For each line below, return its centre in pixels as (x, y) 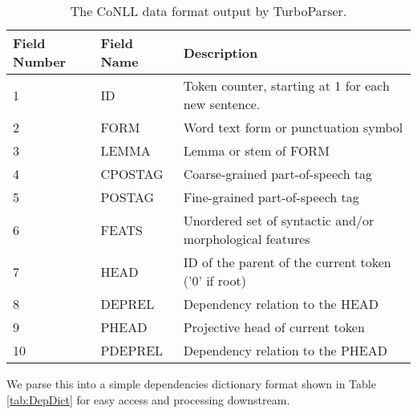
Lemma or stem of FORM (256, 150)
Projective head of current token (274, 327)
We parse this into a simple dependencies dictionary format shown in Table (191, 384)
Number (40, 61)
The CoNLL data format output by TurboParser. (208, 11)
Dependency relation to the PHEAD (285, 350)
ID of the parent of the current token (287, 262)
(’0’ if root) (215, 280)
